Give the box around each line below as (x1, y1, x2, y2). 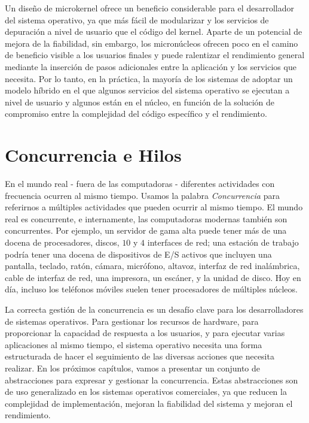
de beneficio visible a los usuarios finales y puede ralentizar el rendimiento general (5, 49, 305, 61)
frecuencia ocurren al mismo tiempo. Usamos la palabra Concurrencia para (5, 189, 280, 201)
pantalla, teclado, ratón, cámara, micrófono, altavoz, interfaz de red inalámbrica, (5, 259, 300, 272)
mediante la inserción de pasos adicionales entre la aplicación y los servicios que (5, 60, 296, 72)
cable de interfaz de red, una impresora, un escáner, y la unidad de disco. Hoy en (5, 271, 301, 283)
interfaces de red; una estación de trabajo (147, 236, 299, 249)
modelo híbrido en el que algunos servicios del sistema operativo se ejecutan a (5, 84, 290, 96)
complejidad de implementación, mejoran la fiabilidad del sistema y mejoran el (5, 397, 293, 409)
